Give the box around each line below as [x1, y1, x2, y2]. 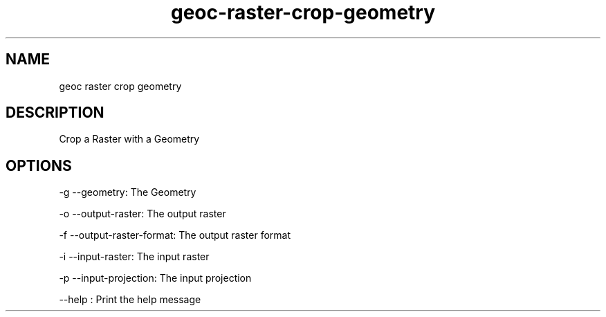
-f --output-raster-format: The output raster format [59, 229, 291, 242]
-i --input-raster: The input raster [59, 251, 210, 263]
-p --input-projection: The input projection [59, 272, 252, 284]
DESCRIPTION [6, 104, 104, 122]
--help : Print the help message [59, 293, 201, 306]
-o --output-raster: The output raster [59, 208, 226, 220]
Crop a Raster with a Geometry [59, 133, 200, 145]
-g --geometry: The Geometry [59, 186, 196, 199]
